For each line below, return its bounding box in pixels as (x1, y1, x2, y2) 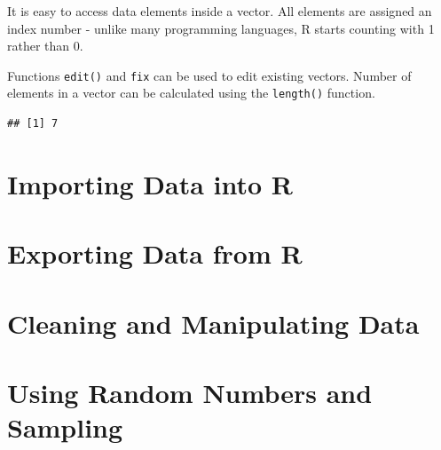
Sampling (7, 409, 123, 446)
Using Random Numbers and (7, 375, 373, 410)
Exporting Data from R (7, 235, 303, 272)
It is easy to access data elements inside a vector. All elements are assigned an (7, 2, 432, 20)
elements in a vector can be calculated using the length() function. (7, 83, 375, 102)
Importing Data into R (7, 165, 294, 201)
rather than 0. (7, 36, 83, 55)
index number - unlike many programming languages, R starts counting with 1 (7, 19, 435, 37)
